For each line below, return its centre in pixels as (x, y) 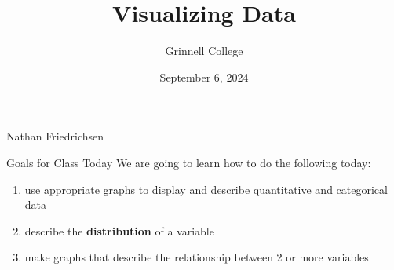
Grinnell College (204, 51)
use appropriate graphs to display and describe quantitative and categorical (206, 189)
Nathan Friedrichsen (55, 136)
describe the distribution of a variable (119, 230)
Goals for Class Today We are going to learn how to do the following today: (189, 162)
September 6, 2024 (204, 77)
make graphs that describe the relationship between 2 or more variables (197, 257)
